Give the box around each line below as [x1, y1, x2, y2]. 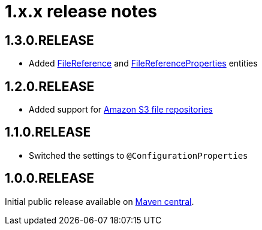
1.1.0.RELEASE [5, 125, 91, 140]
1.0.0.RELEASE [5, 171, 94, 186]
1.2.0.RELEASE [5, 78, 95, 94]
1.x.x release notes [5, 1, 158, 22]
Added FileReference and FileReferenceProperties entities [29, 58, 258, 69]
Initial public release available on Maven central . [5, 196, 194, 207]
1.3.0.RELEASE [5, 32, 94, 48]
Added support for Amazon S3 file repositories [29, 104, 213, 115]
